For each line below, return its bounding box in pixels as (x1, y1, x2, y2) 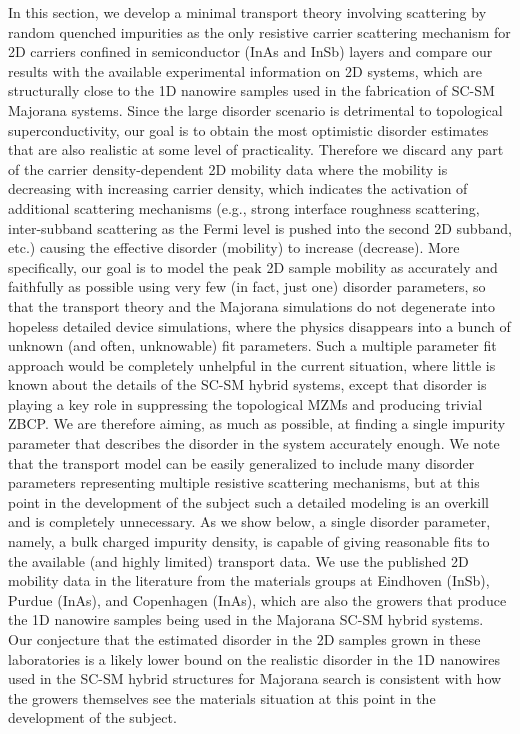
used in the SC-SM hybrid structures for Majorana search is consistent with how (8, 668, 502, 689)
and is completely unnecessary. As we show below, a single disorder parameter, (8, 511, 491, 532)
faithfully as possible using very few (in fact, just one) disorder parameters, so (8, 276, 486, 297)
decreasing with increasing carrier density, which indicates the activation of (8, 178, 468, 199)
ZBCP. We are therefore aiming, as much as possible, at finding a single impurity (8, 413, 506, 434)
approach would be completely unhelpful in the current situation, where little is (8, 354, 496, 375)
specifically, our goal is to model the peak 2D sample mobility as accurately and (8, 256, 498, 277)
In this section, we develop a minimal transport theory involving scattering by (8, 2, 487, 22)
